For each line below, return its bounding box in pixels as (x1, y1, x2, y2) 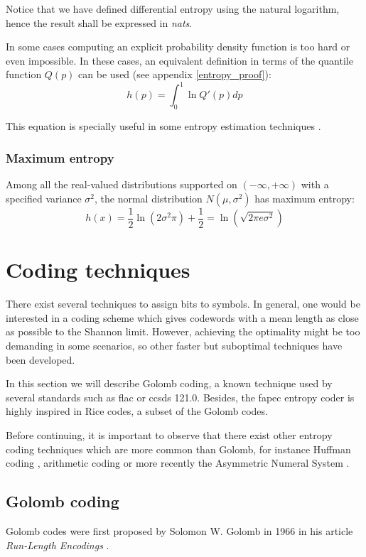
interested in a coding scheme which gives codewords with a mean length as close (6, 310, 359, 325)
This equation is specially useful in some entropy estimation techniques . (6, 119, 321, 134)
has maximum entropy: (254, 190, 355, 205)
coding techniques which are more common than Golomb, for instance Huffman (6, 441, 351, 456)
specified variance (6, 190, 82, 205)
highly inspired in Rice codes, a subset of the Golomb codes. (6, 404, 268, 418)
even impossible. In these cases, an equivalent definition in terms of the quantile (6, 53, 353, 67)
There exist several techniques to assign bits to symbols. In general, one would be (6, 296, 360, 311)
